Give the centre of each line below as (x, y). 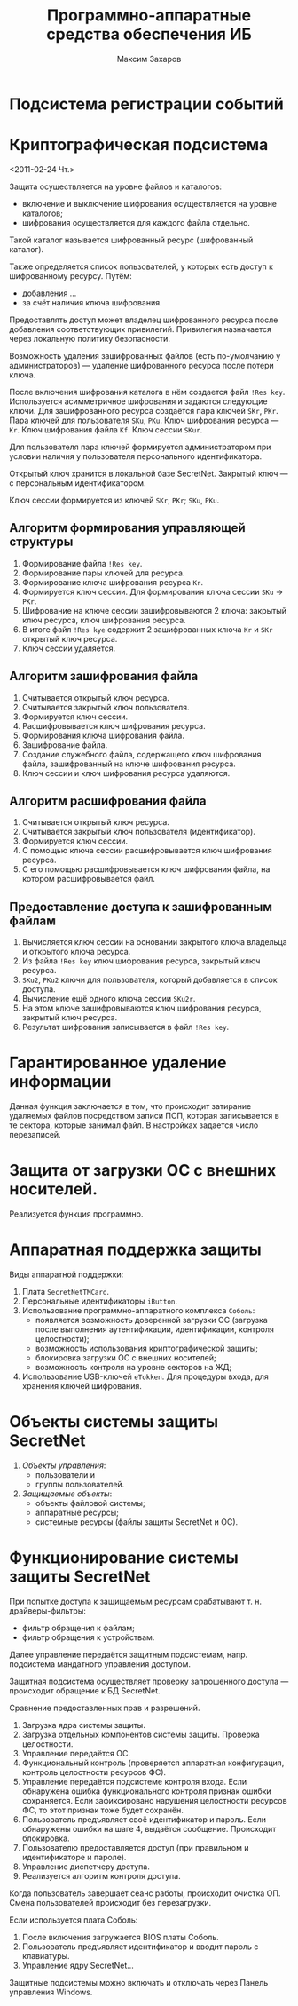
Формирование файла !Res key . (82, 563)
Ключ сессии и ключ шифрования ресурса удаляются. (126, 773)
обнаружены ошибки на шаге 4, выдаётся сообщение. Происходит (149, 1828)
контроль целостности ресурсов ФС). (94, 1772)
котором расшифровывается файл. (88, 879)
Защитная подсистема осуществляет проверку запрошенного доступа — (149, 1681)
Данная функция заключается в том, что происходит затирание (130, 1106)
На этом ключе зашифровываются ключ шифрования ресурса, (141, 1008)
